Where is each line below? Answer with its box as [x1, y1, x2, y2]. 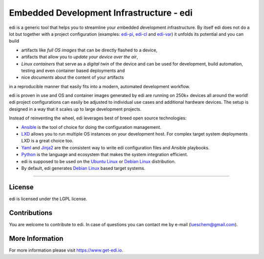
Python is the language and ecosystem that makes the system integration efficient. [21, 152, 188, 158]
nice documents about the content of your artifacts [21, 74, 124, 80]
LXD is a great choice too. [21, 138, 73, 144]
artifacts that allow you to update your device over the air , [21, 54, 138, 60]
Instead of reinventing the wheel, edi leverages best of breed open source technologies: [9, 115, 187, 121]
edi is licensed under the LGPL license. [9, 196, 88, 202]
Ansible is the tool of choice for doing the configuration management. [21, 124, 161, 130]
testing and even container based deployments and [21, 68, 125, 73]
